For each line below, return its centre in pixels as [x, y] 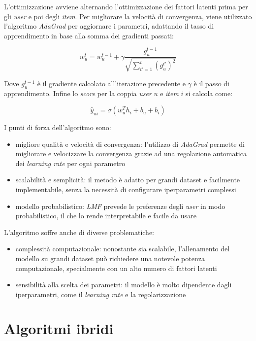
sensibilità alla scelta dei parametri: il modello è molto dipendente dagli [124, 285]
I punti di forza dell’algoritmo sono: [58, 127]
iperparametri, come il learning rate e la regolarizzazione [101, 294]
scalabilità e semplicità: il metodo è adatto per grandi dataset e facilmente [128, 180]
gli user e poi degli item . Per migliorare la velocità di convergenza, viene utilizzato [128, 16]
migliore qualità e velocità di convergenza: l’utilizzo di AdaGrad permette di [130, 144]
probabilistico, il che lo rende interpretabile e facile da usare [106, 216]
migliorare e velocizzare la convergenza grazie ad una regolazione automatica [131, 153]
